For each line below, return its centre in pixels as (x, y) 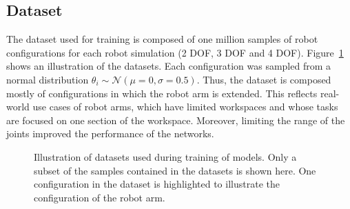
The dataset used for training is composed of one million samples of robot (162, 39)
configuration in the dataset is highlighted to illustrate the (157, 184)
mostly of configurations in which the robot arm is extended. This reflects (162, 93)
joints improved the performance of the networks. (110, 133)
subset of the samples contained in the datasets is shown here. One (175, 170)
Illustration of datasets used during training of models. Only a (165, 156)
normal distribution (48, 79)
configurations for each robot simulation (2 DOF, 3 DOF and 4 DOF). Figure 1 (175, 52)
